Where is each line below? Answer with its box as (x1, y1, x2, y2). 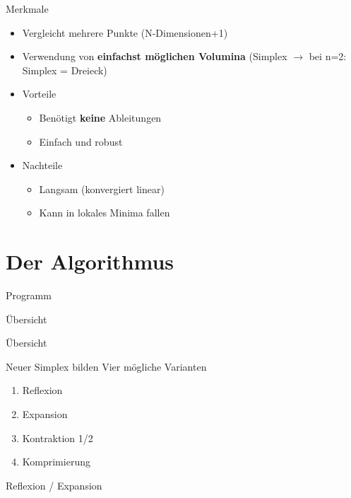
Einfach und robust (39, 134, 123, 149)
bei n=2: (309, 49, 347, 64)
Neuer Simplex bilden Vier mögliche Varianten (6, 359, 207, 373)
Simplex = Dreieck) (22, 62, 107, 77)
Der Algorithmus (6, 247, 174, 276)
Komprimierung (22, 454, 90, 469)
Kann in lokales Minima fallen (39, 205, 170, 220)
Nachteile (22, 158, 63, 173)
